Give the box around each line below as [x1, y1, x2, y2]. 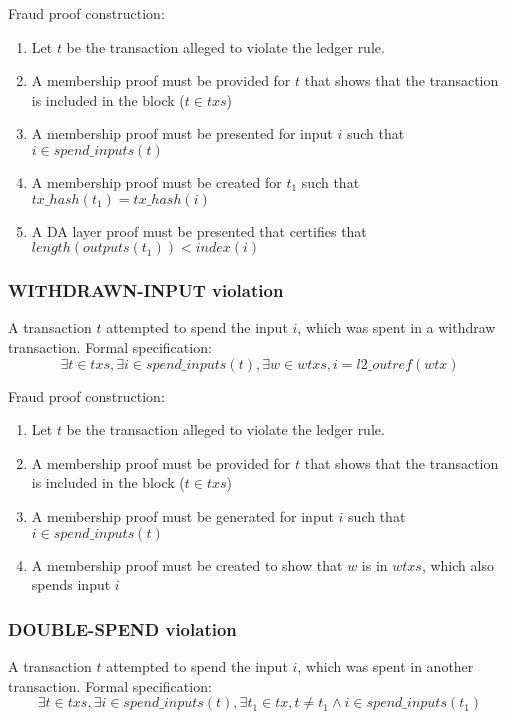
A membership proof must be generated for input [31, 505, 334, 526]
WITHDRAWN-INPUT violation [8, 278, 284, 303]
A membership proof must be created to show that [31, 554, 343, 575]
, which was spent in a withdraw [297, 317, 496, 338]
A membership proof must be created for [31, 171, 282, 192]
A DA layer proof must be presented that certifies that [31, 220, 367, 241]
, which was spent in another [297, 655, 474, 676]
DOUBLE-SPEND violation [8, 616, 237, 641]
